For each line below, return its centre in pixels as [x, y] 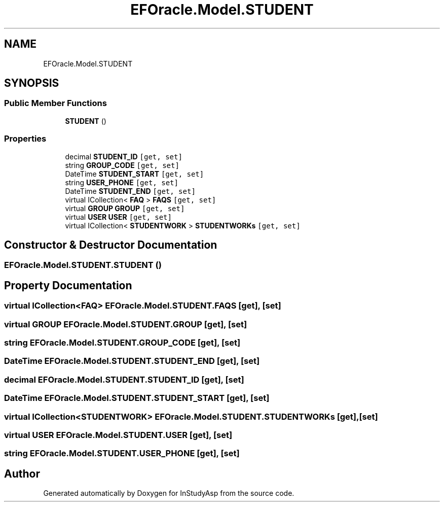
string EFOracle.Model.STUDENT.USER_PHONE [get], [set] [122, 453]
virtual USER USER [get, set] [118, 217]
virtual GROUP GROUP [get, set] [125, 208]
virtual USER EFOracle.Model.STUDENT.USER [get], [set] [118, 435]
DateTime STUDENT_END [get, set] [130, 191]
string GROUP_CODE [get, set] [122, 165]
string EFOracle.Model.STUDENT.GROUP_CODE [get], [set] [122, 343]
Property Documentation [68, 285]
